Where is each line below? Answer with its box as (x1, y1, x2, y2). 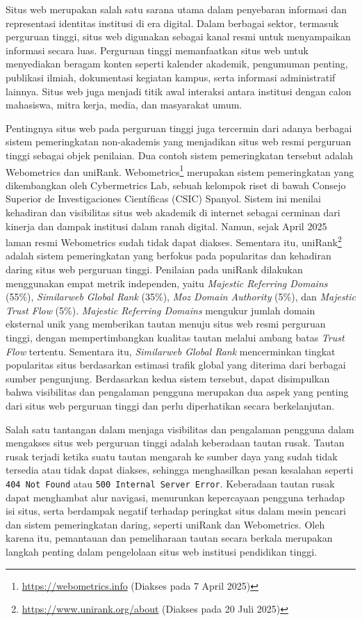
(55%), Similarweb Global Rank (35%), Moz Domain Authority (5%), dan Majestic (6, 289, 356, 304)
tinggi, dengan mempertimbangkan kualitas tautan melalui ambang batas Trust (6, 330, 345, 344)
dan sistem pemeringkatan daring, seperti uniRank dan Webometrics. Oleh (6, 517, 325, 531)
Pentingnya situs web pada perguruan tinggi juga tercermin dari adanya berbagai (6, 120, 352, 135)
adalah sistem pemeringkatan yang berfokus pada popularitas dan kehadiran (6, 248, 331, 263)
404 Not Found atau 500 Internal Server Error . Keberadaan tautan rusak (6, 476, 335, 490)
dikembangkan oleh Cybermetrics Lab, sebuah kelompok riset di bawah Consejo (6, 177, 346, 192)
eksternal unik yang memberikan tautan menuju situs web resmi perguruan (6, 316, 326, 331)
